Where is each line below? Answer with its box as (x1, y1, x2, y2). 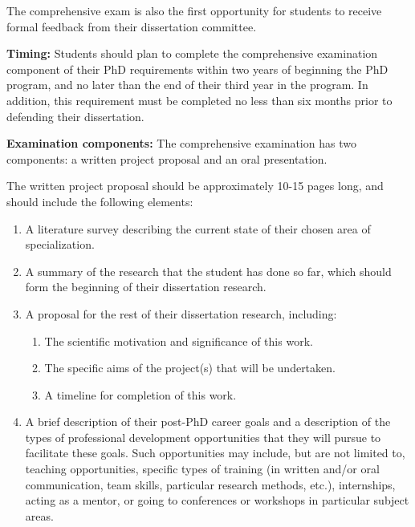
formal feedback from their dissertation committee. (6, 18, 257, 34)
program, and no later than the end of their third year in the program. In (6, 76, 368, 93)
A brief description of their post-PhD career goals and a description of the (25, 413, 391, 430)
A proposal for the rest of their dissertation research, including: (25, 305, 337, 322)
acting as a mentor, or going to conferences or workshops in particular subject (25, 492, 409, 509)
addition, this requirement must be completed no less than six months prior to (6, 91, 393, 108)
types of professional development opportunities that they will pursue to (25, 428, 381, 445)
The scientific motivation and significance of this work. (44, 332, 313, 349)
